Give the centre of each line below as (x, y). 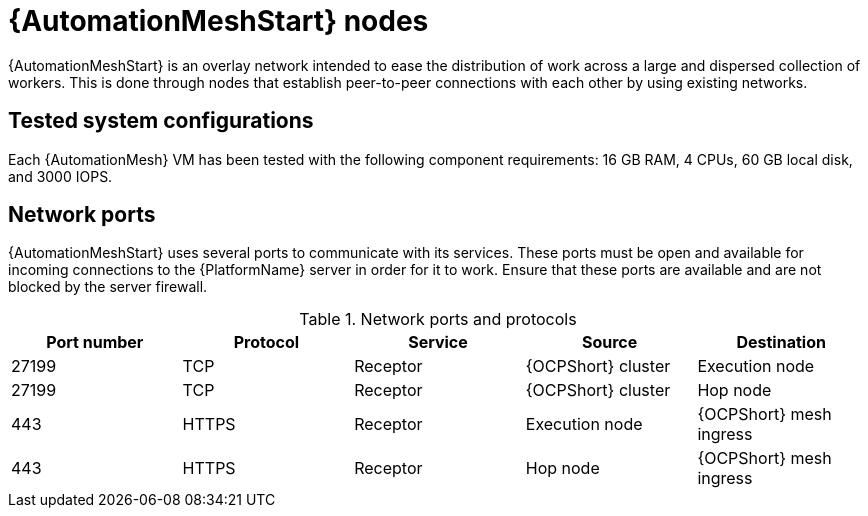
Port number (95, 342)
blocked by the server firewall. (108, 287)
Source (609, 342)
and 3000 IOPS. (60, 176)
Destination (781, 342)
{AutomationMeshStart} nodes (218, 21)
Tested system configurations (161, 121)
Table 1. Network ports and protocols (438, 319)
